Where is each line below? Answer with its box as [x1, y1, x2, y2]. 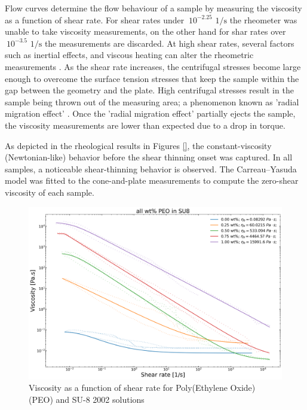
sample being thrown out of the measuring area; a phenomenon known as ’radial [5, 95, 299, 108]
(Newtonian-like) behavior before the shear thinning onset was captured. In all [5, 151, 293, 163]
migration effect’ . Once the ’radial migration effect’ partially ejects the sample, [5, 107, 296, 120]
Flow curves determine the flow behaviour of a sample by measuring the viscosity [5, 2, 302, 14]
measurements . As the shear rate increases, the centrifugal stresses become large [5, 60, 301, 72]
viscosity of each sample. [5, 186, 94, 198]
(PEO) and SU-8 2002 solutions [29, 393, 145, 405]
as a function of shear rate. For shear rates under [5, 13, 185, 26]
